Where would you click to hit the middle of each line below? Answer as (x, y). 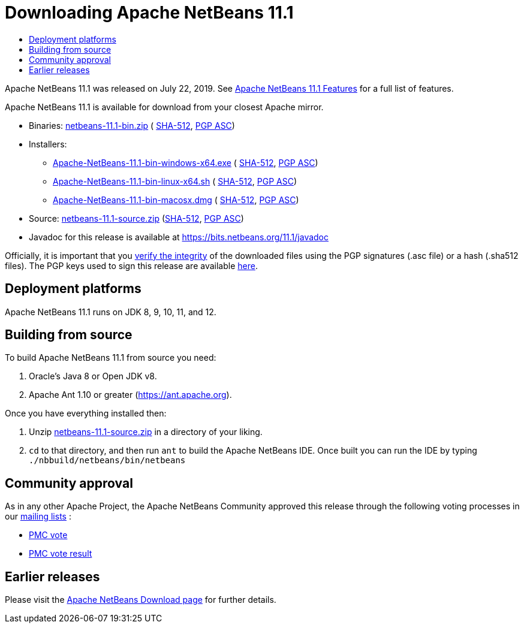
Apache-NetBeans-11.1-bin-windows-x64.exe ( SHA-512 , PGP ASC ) (186, 162)
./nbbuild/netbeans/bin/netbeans (107, 461)
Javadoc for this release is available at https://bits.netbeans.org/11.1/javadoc (179, 237)
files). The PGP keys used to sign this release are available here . (131, 265)
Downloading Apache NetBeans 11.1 (149, 13)
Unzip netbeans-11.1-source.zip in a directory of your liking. (146, 432)
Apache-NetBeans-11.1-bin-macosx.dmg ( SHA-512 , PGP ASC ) (176, 200)
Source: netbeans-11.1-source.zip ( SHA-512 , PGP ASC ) (136, 218)
